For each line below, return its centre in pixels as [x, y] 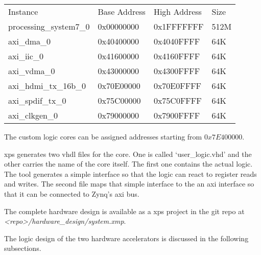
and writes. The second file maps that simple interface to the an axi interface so [129, 184]
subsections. [23, 248]
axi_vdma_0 [32, 71]
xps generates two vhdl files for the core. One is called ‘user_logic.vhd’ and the [128, 154]
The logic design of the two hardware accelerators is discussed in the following [126, 238]
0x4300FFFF [177, 71]
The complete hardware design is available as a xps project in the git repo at [124, 211]
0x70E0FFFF [177, 86]
